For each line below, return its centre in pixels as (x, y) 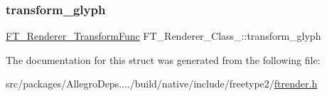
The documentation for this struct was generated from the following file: (163, 59)
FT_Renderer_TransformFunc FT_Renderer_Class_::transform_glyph (163, 36)
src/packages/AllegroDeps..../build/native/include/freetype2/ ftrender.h (162, 84)
